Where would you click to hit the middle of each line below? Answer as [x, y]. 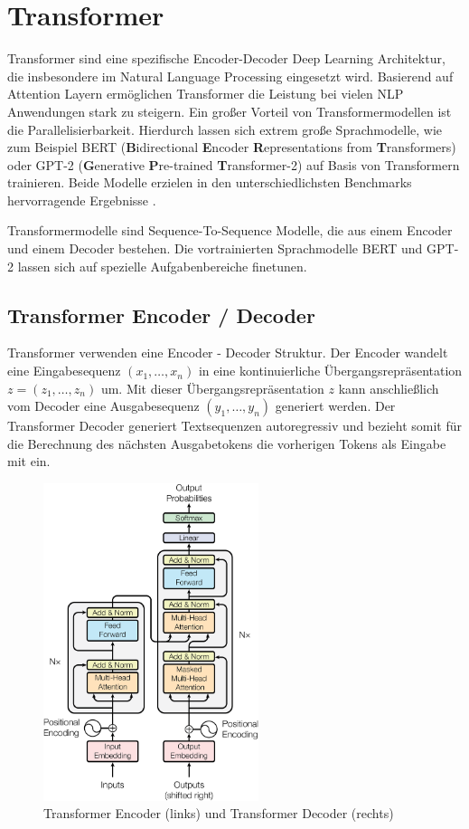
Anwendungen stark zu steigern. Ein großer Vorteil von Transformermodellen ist [230, 111]
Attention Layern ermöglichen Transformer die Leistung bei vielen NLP [206, 94]
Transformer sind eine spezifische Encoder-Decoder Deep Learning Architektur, [226, 58]
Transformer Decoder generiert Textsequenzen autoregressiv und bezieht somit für [234, 426]
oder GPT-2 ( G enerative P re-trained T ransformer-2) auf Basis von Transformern [234, 164]
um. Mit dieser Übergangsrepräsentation [212, 388]
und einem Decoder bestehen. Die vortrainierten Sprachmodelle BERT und [215, 248]
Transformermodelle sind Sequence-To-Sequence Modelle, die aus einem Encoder [230, 230]
